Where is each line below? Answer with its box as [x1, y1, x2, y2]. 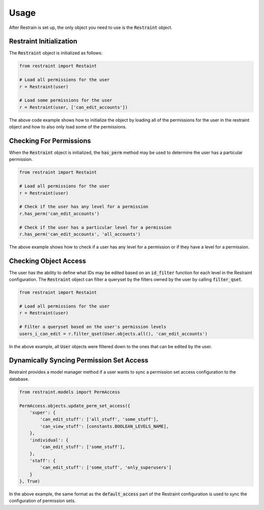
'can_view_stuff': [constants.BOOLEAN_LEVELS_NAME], [40, 423, 169, 429]
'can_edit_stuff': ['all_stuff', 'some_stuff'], [40, 417, 159, 422]
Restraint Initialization [9, 37, 78, 46]
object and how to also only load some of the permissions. [9, 124, 127, 130]
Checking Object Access [9, 256, 87, 265]
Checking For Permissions [9, 136, 91, 145]
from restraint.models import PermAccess [19, 389, 120, 395]
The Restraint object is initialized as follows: [9, 50, 103, 56]
